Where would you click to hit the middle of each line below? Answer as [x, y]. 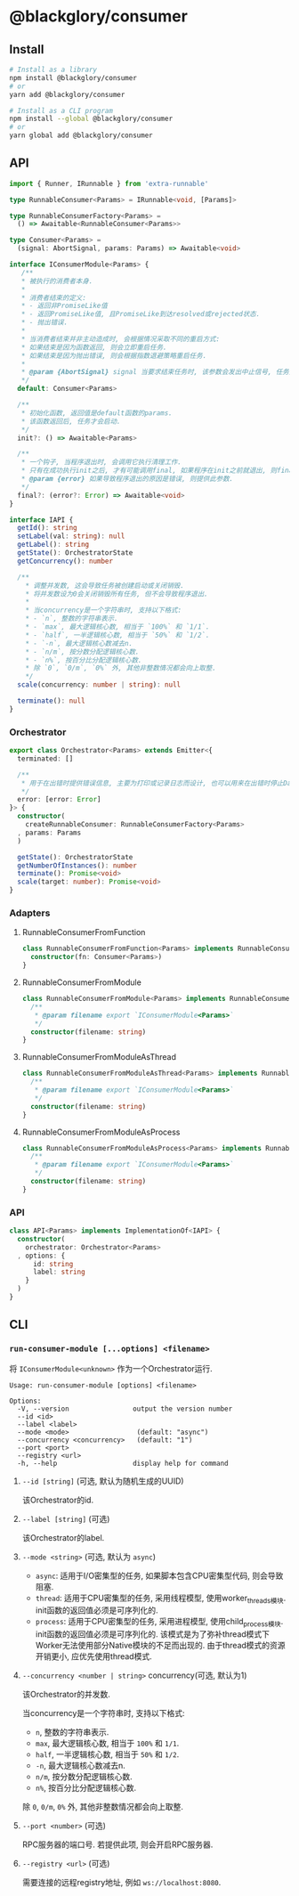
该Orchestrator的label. [63, 1537]
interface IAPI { [41, 520]
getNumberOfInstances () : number [77, 866]
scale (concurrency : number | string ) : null [99, 685]
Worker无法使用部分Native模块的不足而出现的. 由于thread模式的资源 [161, 1646]
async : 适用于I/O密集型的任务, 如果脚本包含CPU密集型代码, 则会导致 [159, 1575]
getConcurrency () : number [65, 561]
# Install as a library [53, 69]
